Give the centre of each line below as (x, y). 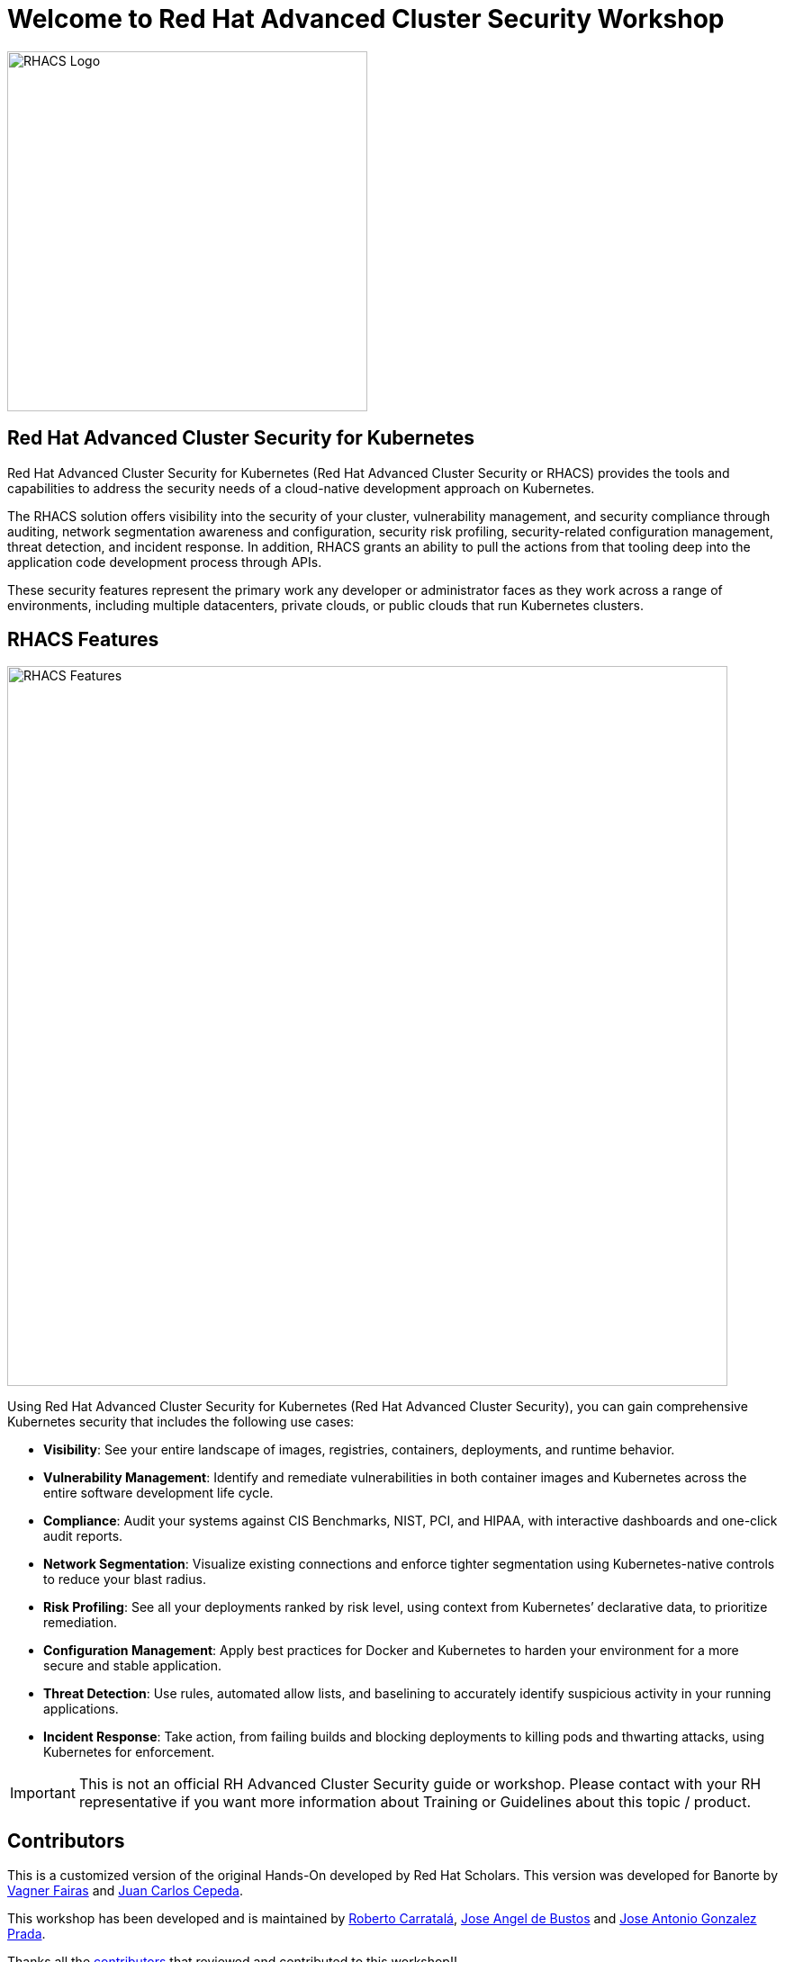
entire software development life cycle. (158, 1493)
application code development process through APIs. (165, 562)
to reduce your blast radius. (125, 1579)
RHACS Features (83, 640)
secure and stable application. (133, 1666)
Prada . (27, 1934)
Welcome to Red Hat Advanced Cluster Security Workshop (366, 19)
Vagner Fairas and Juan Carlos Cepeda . (125, 1891)
